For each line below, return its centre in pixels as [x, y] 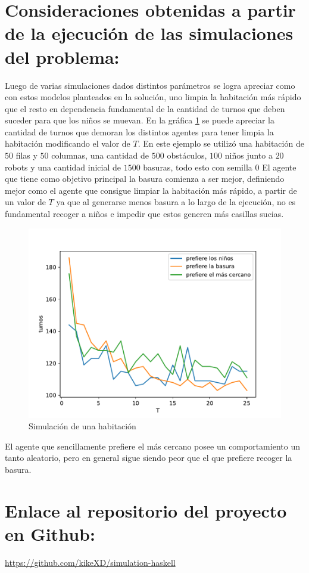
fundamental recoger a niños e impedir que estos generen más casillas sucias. [144, 214]
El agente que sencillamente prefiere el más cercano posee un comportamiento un [152, 446]
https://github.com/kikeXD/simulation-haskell [90, 562]
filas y [26, 155]
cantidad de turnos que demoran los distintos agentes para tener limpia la [139, 131]
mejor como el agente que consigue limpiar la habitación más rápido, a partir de [151, 190]
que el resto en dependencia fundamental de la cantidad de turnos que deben [145, 108]
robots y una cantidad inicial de [63, 167]
